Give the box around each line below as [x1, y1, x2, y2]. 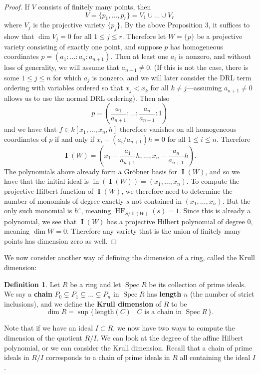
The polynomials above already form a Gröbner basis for [4, 166, 178, 176]
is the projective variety [33, 19, 105, 30]
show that [4, 31, 34, 41]
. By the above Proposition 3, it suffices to [120, 19, 250, 30]
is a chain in [144, 309, 182, 316]
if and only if [55, 133, 95, 144]
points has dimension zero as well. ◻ [4, 235, 117, 246]
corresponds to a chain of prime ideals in [45, 352, 170, 363]
